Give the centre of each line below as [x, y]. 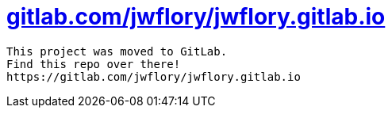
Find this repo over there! [94, 64]
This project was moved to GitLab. [117, 51]
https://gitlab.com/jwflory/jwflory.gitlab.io [154, 76]
